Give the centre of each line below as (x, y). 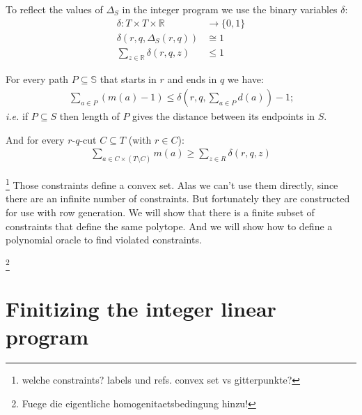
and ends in (192, 79)
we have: (245, 79)
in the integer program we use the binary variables (230, 9)
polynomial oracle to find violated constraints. (104, 240)
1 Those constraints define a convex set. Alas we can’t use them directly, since (172, 184)
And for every (35, 139)
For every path (37, 79)
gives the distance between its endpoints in (224, 116)
